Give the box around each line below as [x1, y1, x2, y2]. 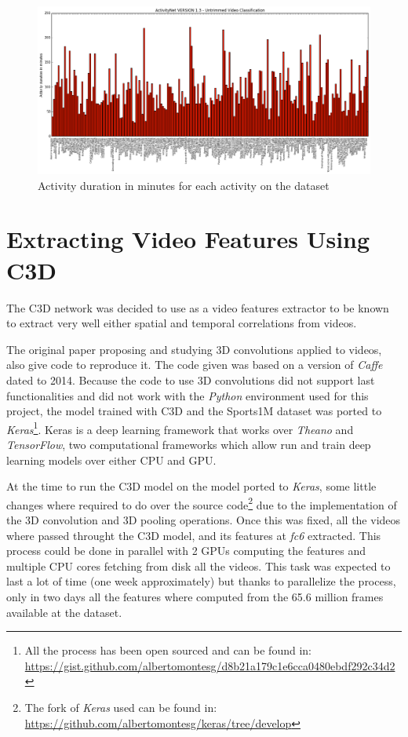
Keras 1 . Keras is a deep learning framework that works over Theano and [6, 418, 354, 437]
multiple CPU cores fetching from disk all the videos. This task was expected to [6, 557, 391, 574]
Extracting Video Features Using [6, 223, 370, 255]
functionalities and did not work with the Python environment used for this [6, 387, 369, 403]
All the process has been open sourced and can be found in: [24, 642, 311, 659]
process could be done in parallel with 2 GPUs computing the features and [6, 542, 366, 559]
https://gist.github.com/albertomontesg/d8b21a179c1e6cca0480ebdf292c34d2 [24, 657, 395, 673]
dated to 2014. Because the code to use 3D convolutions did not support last [6, 371, 375, 388]
